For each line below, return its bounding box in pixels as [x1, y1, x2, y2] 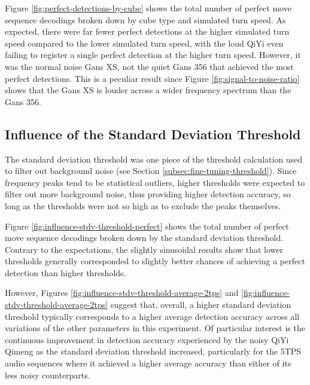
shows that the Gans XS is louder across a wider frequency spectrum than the [5, 84, 291, 96]
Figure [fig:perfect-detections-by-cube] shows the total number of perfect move [5, 2, 291, 14]
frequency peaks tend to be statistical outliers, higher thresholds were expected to [5, 176, 305, 188]
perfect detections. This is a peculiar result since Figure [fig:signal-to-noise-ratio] [5, 72, 300, 84]
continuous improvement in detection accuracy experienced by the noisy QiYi [5, 333, 289, 346]
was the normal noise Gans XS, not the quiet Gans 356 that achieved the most [5, 60, 294, 72]
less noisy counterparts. [5, 368, 90, 381]
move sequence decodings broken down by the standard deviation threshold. [5, 231, 284, 244]
